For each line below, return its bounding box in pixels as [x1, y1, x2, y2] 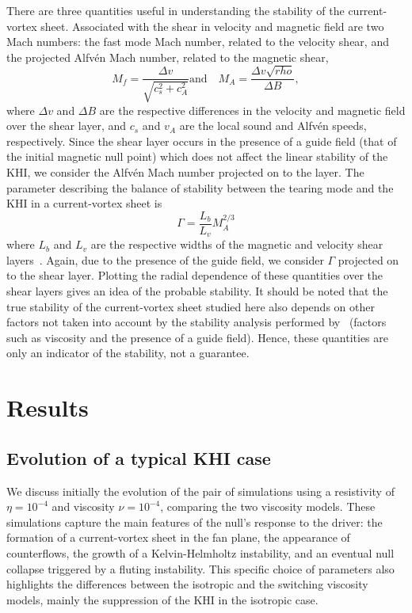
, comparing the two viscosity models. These [160, 498, 376, 515]
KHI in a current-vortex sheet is [6, 195, 162, 211]
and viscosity [51, 498, 115, 515]
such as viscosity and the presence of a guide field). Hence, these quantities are [6, 329, 389, 345]
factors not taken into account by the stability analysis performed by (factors [6, 314, 387, 330]
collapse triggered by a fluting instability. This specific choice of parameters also [6, 560, 395, 577]
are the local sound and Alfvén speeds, [179, 117, 367, 134]
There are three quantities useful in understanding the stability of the [6, 2, 345, 18]
